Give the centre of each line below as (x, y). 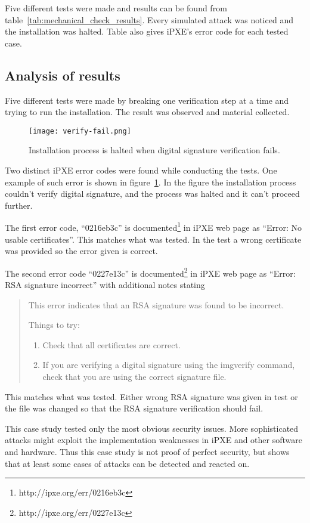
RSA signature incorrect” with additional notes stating (105, 285)
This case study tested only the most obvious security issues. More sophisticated (152, 428)
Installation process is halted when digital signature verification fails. (154, 150)
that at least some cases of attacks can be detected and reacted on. (127, 463)
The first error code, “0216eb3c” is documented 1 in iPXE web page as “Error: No (154, 227)
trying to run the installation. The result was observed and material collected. (147, 112)
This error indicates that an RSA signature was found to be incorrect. (156, 304)
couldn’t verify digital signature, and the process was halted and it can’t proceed (152, 194)
